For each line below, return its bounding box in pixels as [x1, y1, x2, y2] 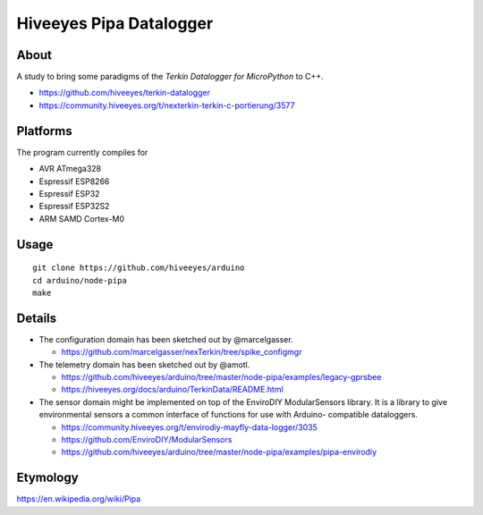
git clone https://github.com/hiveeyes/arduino [32, 263, 245, 273]
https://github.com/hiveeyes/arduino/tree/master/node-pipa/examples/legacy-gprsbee [61, 371, 382, 382]
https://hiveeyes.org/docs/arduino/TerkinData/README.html [61, 384, 284, 395]
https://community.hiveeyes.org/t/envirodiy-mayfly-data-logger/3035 [61, 421, 318, 433]
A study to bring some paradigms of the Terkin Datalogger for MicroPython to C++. [16, 72, 324, 82]
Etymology [16, 470, 80, 485]
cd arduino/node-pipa [32, 275, 127, 285]
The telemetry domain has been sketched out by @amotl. [38, 359, 250, 370]
